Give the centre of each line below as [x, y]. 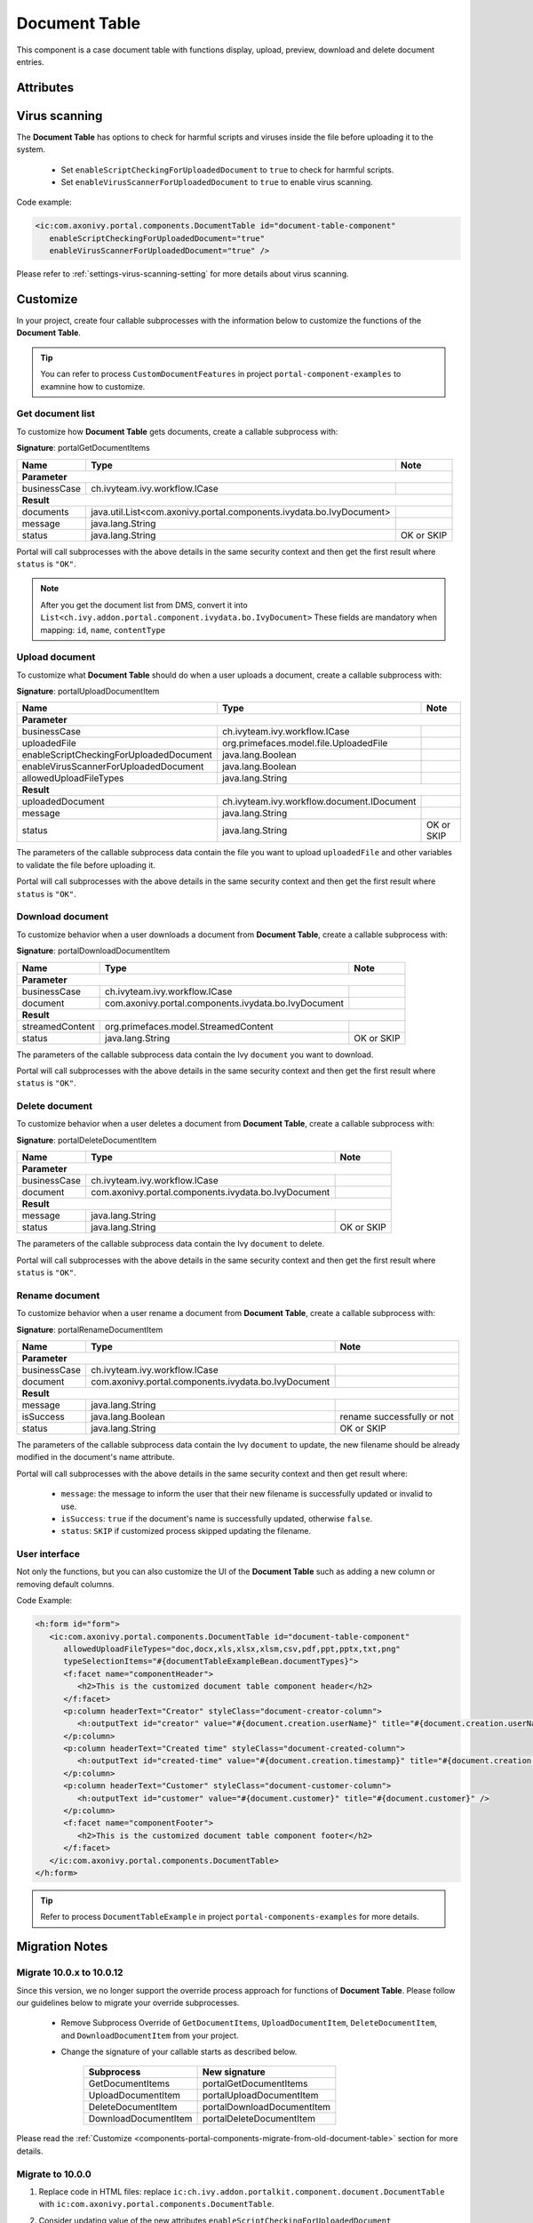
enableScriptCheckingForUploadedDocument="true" [157, 238]
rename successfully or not [397, 1416]
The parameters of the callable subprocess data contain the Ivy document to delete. [171, 1244]
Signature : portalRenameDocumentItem [90, 1329]
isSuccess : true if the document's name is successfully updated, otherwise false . [217, 1518]
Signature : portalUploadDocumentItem [88, 691]
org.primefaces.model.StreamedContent [190, 1026]
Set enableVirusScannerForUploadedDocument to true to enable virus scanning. [217, 182]
